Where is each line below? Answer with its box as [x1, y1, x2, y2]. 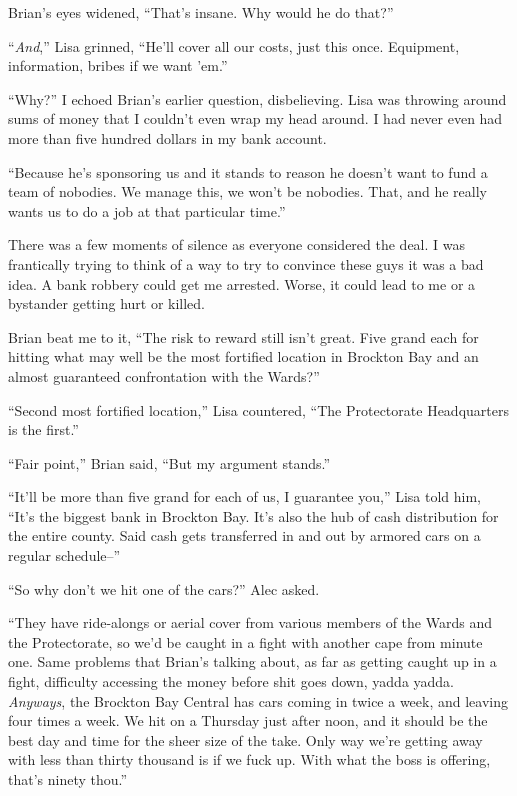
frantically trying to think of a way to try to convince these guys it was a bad [8, 253, 484, 274]
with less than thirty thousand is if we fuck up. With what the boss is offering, [8, 749, 491, 770]
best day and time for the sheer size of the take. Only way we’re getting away [8, 729, 483, 750]
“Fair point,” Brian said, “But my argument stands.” [8, 452, 331, 473]
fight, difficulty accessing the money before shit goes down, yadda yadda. [8, 671, 455, 692]
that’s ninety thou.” [8, 769, 128, 789]
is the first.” [8, 419, 79, 440]
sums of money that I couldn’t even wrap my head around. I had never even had [8, 108, 503, 129]
